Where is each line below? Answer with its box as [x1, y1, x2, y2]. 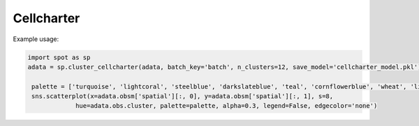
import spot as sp [27, 53, 91, 61]
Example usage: [13, 35, 59, 43]
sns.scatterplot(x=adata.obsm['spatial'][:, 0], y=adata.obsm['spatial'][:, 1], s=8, [31, 93, 334, 100]
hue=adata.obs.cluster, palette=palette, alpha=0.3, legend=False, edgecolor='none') [75, 102, 378, 110]
